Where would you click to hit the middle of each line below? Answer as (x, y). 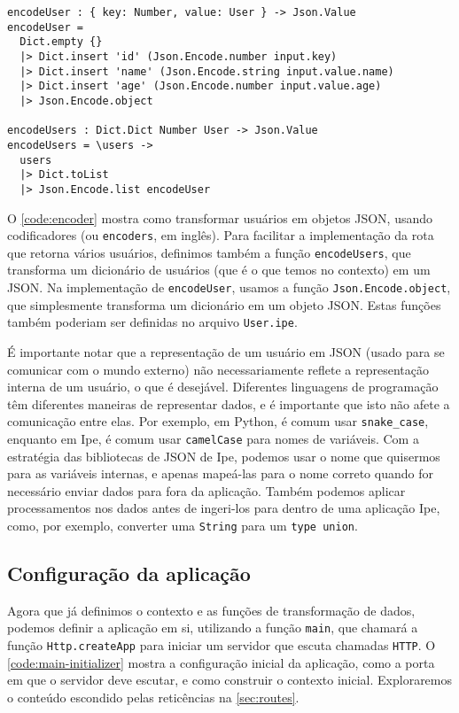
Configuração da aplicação (129, 573)
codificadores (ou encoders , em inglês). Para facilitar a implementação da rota (221, 235)
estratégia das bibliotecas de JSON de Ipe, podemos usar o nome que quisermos (224, 456)
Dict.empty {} (61, 42)
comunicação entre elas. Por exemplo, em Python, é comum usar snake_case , (218, 421)
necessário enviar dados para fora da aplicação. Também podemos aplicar (206, 490)
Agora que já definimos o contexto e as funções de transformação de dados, (211, 610)
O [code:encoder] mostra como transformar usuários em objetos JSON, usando (220, 217)
